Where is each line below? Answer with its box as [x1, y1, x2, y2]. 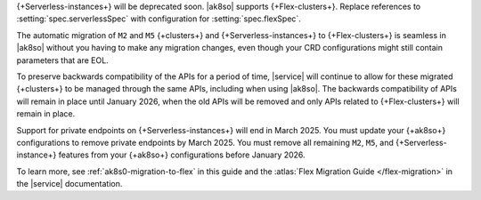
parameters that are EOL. [16, 54, 109, 66]
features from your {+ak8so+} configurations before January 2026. [58, 149, 306, 160]
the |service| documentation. [16, 179, 123, 189]
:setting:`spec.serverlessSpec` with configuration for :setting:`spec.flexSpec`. [16, 13, 302, 24]
